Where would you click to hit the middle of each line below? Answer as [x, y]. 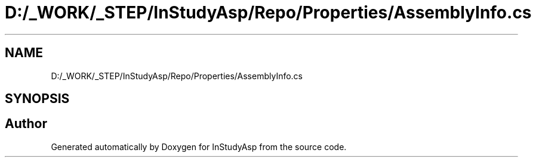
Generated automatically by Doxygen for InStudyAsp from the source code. [199, 147]
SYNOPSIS [37, 99]
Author [26, 124]
